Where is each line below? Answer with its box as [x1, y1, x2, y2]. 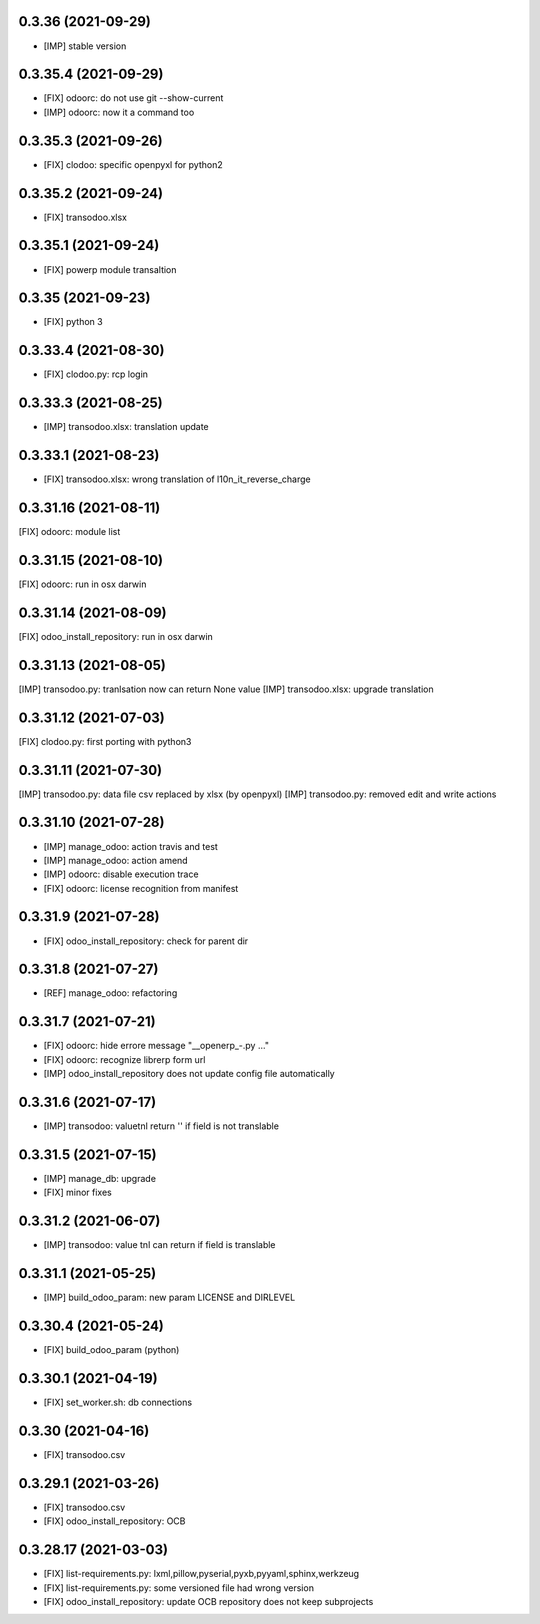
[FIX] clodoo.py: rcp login [43, 368, 149, 380]
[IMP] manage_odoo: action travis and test [43, 840, 219, 852]
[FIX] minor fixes [43, 1186, 112, 1199]
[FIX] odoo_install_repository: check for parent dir [43, 935, 249, 947]
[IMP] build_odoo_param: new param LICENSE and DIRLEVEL [43, 1291, 296, 1304]
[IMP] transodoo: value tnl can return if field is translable [43, 1239, 276, 1251]
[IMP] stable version [43, 40, 127, 52]
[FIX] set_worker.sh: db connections [43, 1396, 193, 1408]
